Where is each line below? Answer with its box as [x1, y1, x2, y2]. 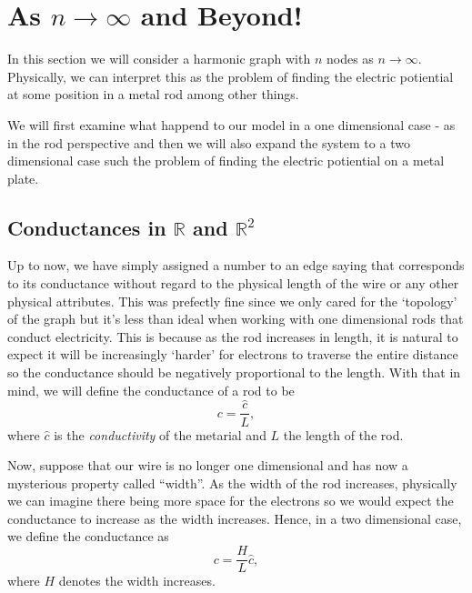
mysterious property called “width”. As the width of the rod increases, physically [7, 473, 457, 492]
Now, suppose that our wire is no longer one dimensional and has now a [7, 456, 408, 475]
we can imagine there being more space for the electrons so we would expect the [7, 491, 454, 510]
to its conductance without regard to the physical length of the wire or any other [7, 274, 459, 293]
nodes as [326, 49, 374, 68]
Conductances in [7, 213, 166, 241]
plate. [7, 168, 39, 187]
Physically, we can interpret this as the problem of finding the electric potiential [7, 66, 454, 85]
